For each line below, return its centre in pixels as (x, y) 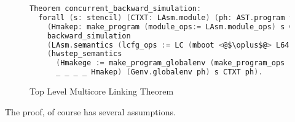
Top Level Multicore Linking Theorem (102, 91)
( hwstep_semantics (85, 54)
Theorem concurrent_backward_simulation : (116, 9)
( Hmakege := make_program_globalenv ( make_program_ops (170, 63)
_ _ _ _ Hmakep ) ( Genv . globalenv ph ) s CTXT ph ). (159, 72)
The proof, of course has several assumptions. (90, 111)
